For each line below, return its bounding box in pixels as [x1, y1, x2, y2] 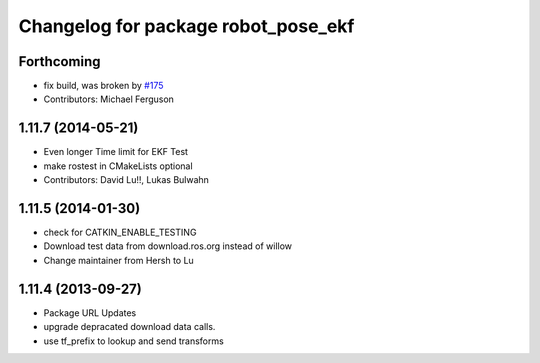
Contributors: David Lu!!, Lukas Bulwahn [43, 174, 210, 186]
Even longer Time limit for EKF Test [43, 146, 189, 158]
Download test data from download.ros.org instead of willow [43, 240, 293, 252]
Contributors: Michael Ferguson [43, 93, 175, 105]
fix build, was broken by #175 [43, 80, 164, 92]
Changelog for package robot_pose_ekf [18, 15, 355, 37]
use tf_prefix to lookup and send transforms [43, 335, 224, 347]
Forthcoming [18, 53, 101, 70]
